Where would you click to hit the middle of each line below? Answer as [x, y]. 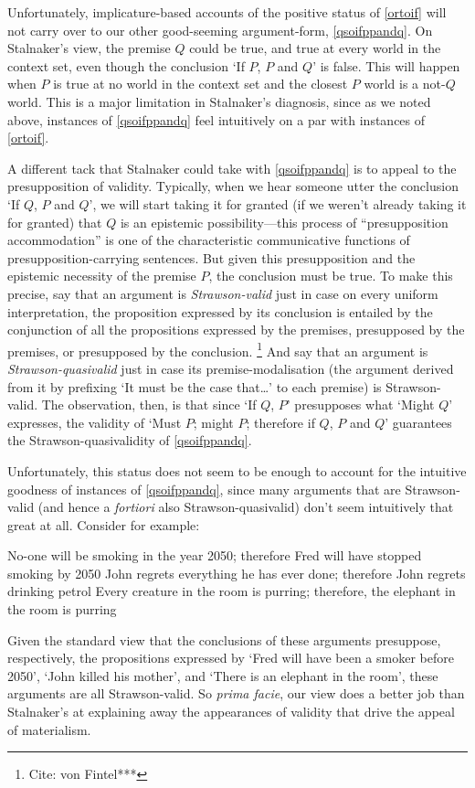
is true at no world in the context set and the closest [201, 84]
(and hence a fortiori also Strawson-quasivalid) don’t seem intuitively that [246, 507]
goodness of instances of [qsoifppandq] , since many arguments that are [204, 489]
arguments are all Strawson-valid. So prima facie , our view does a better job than [236, 693]
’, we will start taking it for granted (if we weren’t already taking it [278, 203]
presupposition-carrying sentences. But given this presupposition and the [211, 257]
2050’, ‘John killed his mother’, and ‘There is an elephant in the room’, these [223, 675]
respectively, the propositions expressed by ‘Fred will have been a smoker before [231, 658]
